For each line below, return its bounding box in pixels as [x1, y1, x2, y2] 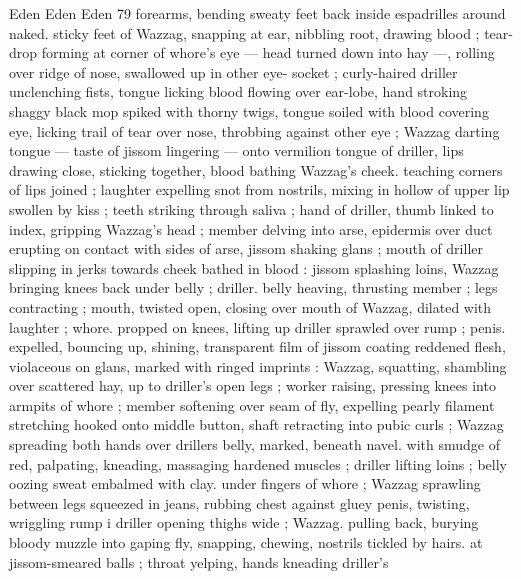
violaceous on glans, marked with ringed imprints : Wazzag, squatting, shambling [9, 355, 507, 376]
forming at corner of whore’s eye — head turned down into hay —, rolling [41, 42, 495, 63]
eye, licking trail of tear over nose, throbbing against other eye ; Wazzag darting [9, 120, 500, 141]
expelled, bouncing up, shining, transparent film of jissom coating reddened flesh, [9, 336, 506, 357]
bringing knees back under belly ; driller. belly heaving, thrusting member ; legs [9, 277, 498, 298]
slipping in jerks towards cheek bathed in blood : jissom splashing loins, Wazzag [9, 257, 499, 278]
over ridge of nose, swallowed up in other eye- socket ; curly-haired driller [9, 61, 458, 82]
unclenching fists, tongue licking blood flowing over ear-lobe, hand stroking [9, 81, 468, 102]
